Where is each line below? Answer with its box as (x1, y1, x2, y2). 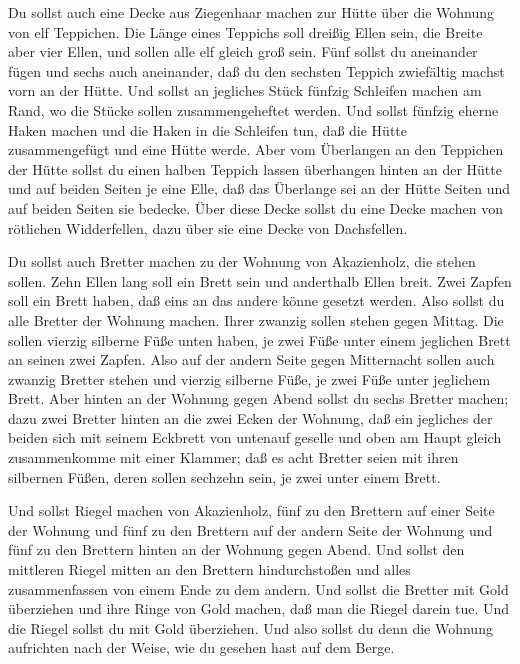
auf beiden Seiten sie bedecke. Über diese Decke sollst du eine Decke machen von (8, 197, 503, 218)
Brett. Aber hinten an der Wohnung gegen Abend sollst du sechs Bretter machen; (8, 388, 509, 409)
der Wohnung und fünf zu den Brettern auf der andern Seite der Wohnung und (8, 519, 493, 540)
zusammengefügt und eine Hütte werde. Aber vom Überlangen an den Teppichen (8, 139, 504, 160)
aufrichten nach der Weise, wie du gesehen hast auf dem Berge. (8, 637, 395, 658)
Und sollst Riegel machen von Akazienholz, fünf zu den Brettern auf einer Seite (8, 500, 495, 521)
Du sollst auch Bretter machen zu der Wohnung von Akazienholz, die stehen (8, 251, 476, 272)
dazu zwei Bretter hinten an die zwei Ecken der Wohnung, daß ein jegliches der (8, 407, 493, 428)
